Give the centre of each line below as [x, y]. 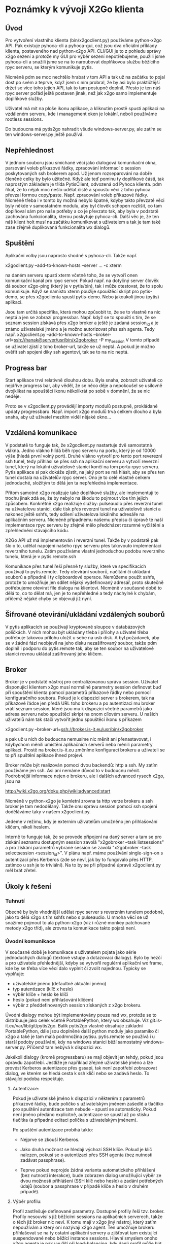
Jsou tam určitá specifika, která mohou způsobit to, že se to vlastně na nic [83, 312]
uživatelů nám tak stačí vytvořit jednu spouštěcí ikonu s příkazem [74, 719]
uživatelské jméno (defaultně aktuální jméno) [59, 984]
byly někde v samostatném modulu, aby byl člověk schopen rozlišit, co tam [84, 205]
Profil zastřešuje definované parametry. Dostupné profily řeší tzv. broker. [89, 1212]
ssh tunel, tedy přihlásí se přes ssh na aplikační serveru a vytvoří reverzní [82, 461]
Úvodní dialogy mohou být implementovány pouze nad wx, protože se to [81, 1015]
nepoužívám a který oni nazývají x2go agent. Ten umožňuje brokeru [83, 1228]
